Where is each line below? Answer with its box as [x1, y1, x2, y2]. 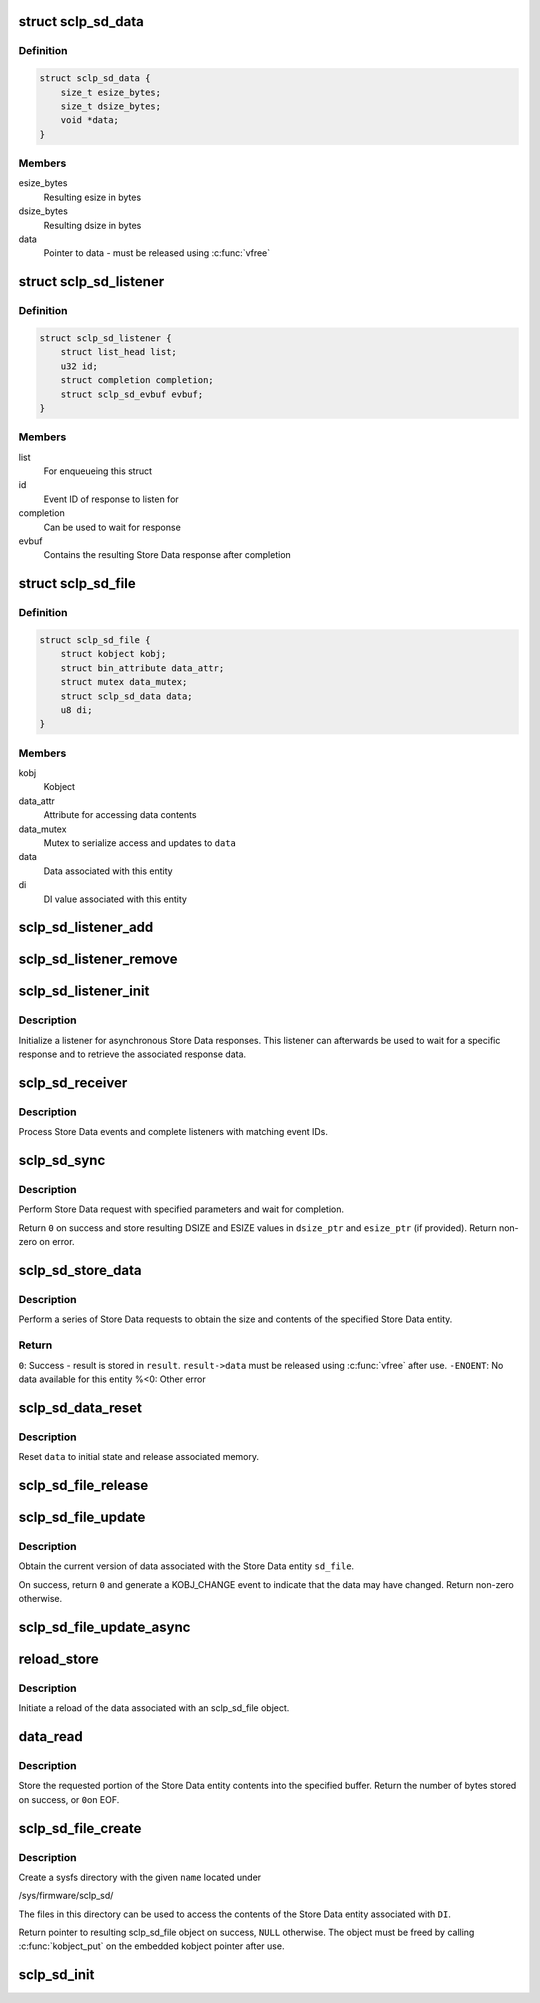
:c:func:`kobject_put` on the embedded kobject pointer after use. [18, 1940, 285, 1952]
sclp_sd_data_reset [18, 1399, 143, 1416]
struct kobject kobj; [60, 648, 167, 660]
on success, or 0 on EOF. [18, 1793, 120, 1805]
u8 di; [60, 704, 93, 715]
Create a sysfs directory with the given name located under [18, 1871, 262, 1883]
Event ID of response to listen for [43, 493, 179, 505]
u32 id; [60, 360, 99, 372]
